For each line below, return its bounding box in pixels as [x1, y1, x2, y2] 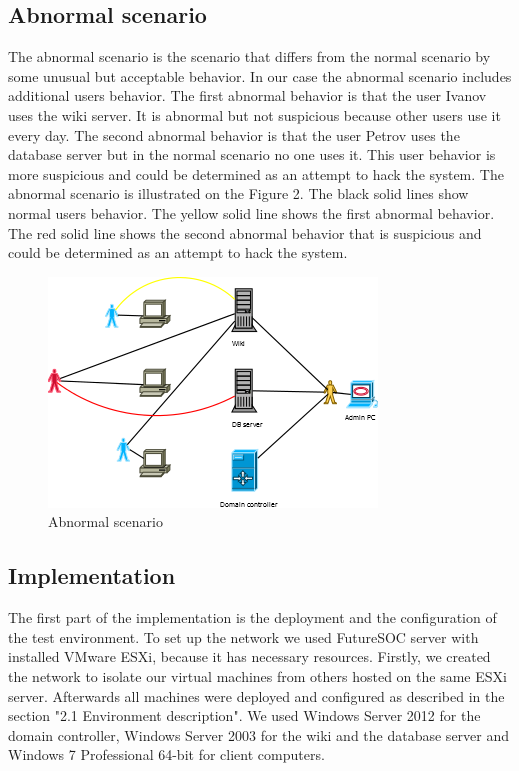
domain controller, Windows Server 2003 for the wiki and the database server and [8, 724, 510, 745]
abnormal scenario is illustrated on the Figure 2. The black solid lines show [8, 183, 469, 204]
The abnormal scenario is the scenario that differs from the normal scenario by [8, 46, 491, 67]
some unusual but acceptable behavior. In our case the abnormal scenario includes [8, 65, 512, 86]
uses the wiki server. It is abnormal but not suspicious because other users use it [8, 104, 501, 125]
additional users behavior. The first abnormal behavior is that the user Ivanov [8, 85, 487, 106]
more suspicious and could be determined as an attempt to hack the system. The [8, 163, 504, 184]
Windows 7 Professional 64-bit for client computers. [8, 744, 325, 765]
